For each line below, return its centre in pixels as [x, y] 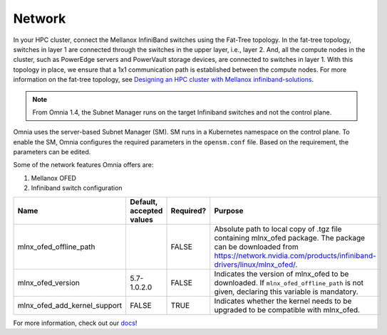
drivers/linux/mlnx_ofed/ [255, 265]
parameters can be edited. [52, 152]
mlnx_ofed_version [48, 282]
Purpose [229, 211]
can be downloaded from [256, 247]
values [141, 219]
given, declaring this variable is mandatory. [287, 292]
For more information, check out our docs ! [75, 323]
